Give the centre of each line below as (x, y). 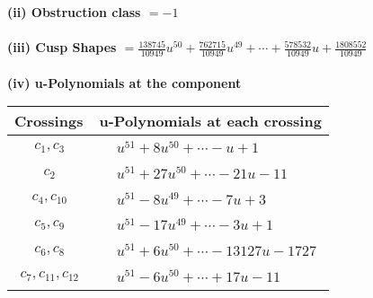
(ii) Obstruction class (74, 12)
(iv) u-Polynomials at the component (124, 82)
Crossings (49, 121)
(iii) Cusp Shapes (62, 47)
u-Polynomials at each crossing (210, 121)
